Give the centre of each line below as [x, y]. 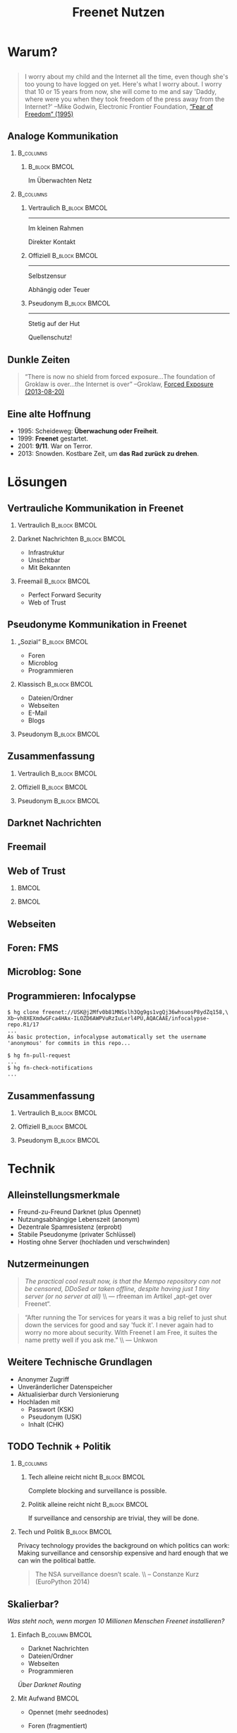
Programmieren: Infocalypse [72, 996]
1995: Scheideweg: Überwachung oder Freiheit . [88, 431]
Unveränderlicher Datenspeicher [65, 1387]
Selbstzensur [47, 276]
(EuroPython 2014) [62, 1582]
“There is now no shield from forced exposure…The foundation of [120, 377]
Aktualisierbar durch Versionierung [68, 1394]
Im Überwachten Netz [60, 180]
